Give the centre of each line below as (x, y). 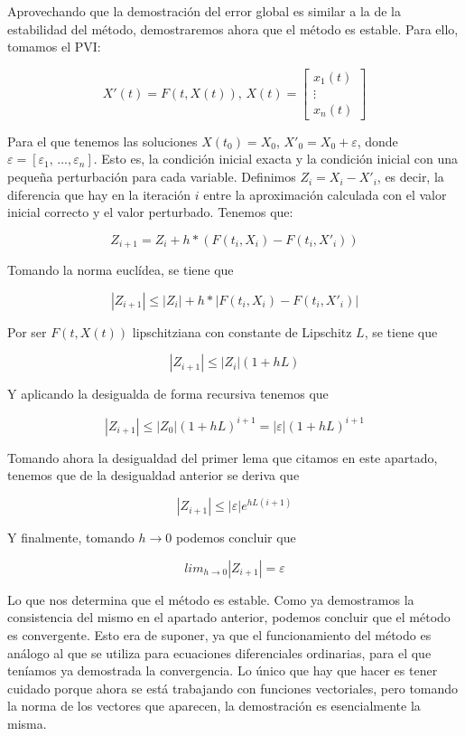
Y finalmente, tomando (71, 538)
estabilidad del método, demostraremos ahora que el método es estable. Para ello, (233, 28)
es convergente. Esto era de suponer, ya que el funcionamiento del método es (219, 635)
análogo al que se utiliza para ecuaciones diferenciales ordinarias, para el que (219, 652)
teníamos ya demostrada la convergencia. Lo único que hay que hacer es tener (223, 670)
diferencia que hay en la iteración (99, 194)
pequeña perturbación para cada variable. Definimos (152, 177)
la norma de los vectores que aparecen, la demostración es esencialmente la (214, 706)
